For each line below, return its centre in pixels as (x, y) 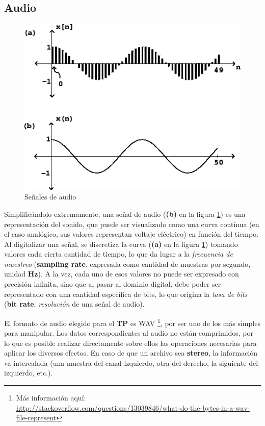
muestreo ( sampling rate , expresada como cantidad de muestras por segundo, (127, 264)
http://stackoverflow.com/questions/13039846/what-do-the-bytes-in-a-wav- (133, 407)
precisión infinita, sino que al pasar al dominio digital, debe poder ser (113, 284)
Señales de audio (50, 197)
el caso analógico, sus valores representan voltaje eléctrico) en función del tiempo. (131, 234)
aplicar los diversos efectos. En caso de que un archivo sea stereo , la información (131, 353)
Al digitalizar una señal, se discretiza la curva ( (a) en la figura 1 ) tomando (121, 244)
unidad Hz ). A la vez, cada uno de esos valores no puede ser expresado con (122, 274)
